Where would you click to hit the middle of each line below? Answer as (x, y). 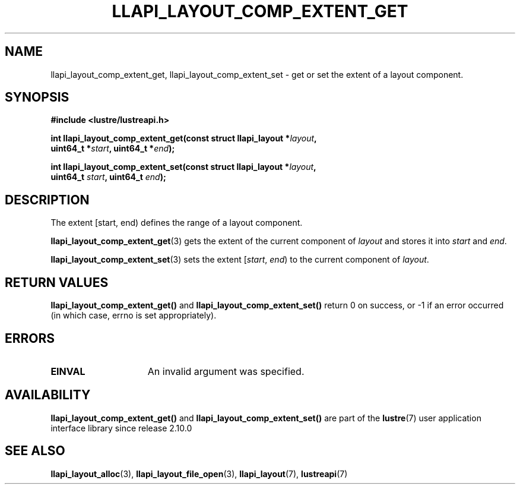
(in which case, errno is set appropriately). (134, 316)
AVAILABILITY (48, 395)
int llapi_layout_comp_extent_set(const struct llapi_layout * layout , (183, 167)
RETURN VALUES (57, 282)
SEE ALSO (35, 451)
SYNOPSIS (37, 97)
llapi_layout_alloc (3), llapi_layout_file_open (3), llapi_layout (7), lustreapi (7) (199, 474)
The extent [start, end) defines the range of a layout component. (177, 223)
